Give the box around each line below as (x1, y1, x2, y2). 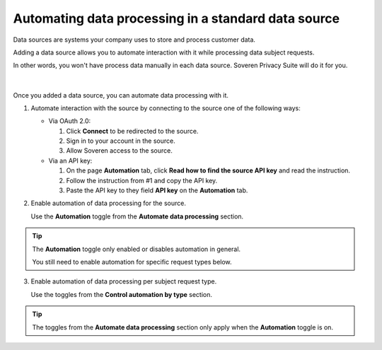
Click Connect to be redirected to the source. (66, 127, 199, 135)
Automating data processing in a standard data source (13, 11, 340, 26)
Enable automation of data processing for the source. (30, 199, 187, 208)
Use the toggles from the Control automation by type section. (30, 290, 212, 298)
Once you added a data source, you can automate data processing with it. (13, 91, 229, 99)
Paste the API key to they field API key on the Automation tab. (66, 186, 248, 194)
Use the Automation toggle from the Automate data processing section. (30, 212, 244, 221)
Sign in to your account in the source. (66, 136, 176, 145)
